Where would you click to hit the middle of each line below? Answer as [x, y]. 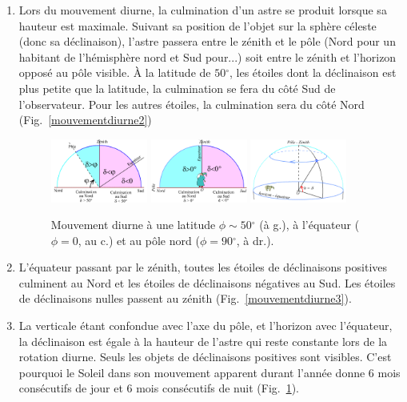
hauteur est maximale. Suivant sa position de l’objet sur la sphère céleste [198, 25]
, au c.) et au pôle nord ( [139, 240]
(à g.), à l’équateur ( [309, 225]
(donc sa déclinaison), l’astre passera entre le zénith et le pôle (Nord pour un [207, 41]
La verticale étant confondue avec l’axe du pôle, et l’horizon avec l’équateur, [205, 326]
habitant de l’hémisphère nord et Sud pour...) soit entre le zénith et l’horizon [207, 56]
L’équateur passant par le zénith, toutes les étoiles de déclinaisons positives [203, 267]
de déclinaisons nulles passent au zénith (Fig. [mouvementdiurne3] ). [185, 298]
